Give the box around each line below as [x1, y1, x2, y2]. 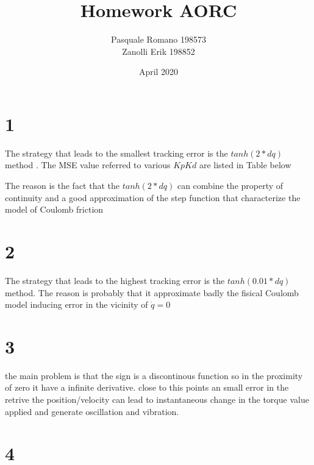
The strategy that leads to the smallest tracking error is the [5, 146, 228, 159]
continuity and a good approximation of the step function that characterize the [5, 191, 301, 204]
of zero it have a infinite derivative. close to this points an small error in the [5, 381, 289, 394]
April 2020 [138, 65, 179, 78]
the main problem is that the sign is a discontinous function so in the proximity [5, 369, 303, 382]
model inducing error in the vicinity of [5, 298, 148, 311]
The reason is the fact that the [5, 179, 120, 192]
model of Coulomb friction [5, 203, 104, 216]
